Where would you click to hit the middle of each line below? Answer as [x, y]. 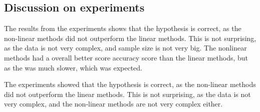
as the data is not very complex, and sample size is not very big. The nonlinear [125, 48]
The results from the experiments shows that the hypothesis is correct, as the [123, 28]
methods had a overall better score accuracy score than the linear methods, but [126, 57]
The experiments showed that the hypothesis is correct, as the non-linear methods [130, 84]
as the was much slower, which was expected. [73, 67]
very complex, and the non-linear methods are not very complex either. [113, 104]
